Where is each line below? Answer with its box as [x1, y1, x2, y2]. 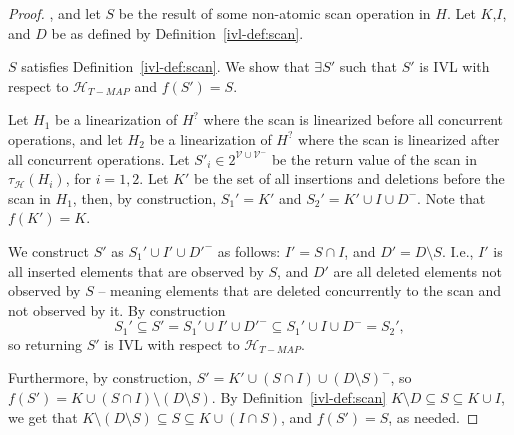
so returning [8, 333, 83, 354]
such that [339, 56, 397, 77]
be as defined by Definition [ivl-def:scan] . [51, 22, 304, 43]
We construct [8, 240, 90, 261]
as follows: [217, 240, 281, 261]
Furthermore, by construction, [8, 367, 193, 388]
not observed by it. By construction [8, 299, 226, 320]
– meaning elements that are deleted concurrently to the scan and [98, 280, 502, 301]
